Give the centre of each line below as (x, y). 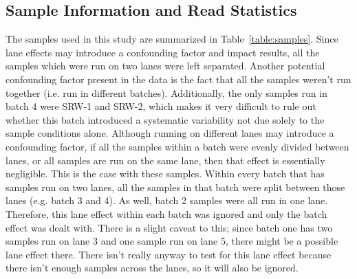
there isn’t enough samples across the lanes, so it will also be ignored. (152, 268)
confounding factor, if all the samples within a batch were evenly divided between (177, 146)
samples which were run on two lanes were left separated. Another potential (165, 66)
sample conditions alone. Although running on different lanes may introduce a (170, 133)
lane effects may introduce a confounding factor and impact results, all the (163, 52)
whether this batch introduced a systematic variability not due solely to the (165, 119)
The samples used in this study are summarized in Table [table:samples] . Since (172, 39)
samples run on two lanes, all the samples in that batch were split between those (175, 187)
